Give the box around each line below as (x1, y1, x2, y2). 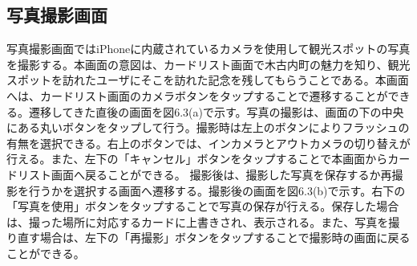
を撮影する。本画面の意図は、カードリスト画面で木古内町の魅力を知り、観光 (6, 55, 411, 72)
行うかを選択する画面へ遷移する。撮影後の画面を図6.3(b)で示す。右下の (28, 182, 406, 198)
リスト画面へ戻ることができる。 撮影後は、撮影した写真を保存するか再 (17, 166, 392, 182)
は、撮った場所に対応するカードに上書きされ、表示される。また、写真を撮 (6, 213, 400, 230)
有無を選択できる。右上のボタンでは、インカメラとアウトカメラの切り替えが (6, 134, 411, 151)
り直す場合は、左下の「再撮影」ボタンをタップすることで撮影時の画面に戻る (6, 229, 411, 246)
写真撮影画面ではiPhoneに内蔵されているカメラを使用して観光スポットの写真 (6, 40, 411, 57)
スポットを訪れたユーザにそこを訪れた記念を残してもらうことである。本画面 (6, 72, 409, 88)
